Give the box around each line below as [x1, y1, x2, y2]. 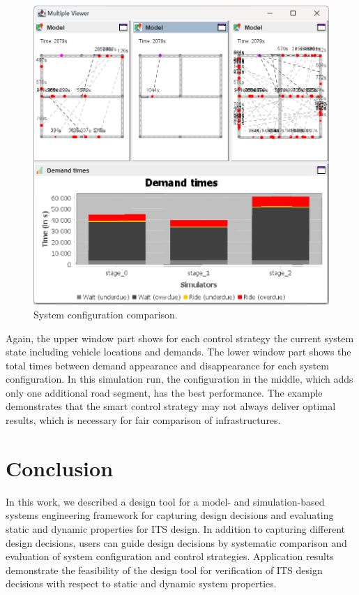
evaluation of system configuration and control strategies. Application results [6, 549, 334, 564]
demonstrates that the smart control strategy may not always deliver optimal [6, 399, 336, 413]
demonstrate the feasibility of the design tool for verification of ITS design [6, 562, 323, 577]
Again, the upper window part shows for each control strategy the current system [6, 330, 354, 345]
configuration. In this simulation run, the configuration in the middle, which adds [6, 372, 353, 386]
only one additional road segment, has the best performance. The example [6, 385, 323, 399]
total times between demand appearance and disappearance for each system [6, 358, 329, 372]
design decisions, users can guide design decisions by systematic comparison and [6, 535, 347, 550]
